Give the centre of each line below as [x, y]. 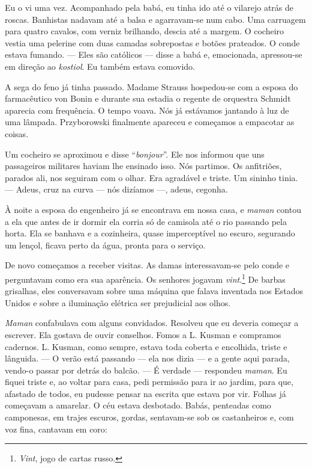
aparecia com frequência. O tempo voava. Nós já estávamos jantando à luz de [147, 110]
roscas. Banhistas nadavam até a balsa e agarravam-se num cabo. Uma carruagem [155, 19]
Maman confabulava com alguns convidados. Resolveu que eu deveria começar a [152, 323]
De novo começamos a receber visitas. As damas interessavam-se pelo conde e [147, 265]
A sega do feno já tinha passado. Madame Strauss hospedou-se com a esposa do [151, 86]
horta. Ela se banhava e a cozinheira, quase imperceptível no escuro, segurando [150, 233]
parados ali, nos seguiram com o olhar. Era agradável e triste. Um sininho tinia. [151, 177]
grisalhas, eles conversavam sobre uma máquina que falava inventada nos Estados [154, 291]
